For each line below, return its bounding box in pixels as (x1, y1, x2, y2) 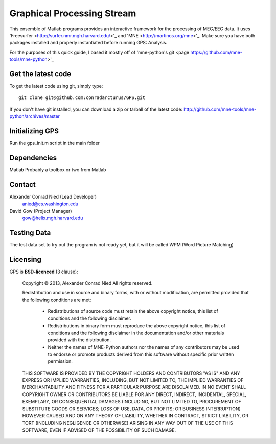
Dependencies (9, 153, 57, 162)
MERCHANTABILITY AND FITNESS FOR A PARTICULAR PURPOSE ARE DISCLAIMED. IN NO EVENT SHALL (22, 384, 246, 390)
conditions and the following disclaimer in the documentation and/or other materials (48, 330, 224, 336)
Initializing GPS (9, 127, 59, 135)
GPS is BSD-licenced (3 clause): (9, 268, 79, 275)
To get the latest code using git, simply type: (9, 83, 103, 89)
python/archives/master (9, 113, 60, 119)
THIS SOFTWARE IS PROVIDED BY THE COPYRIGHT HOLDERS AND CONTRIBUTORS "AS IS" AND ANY (22, 370, 240, 376)
